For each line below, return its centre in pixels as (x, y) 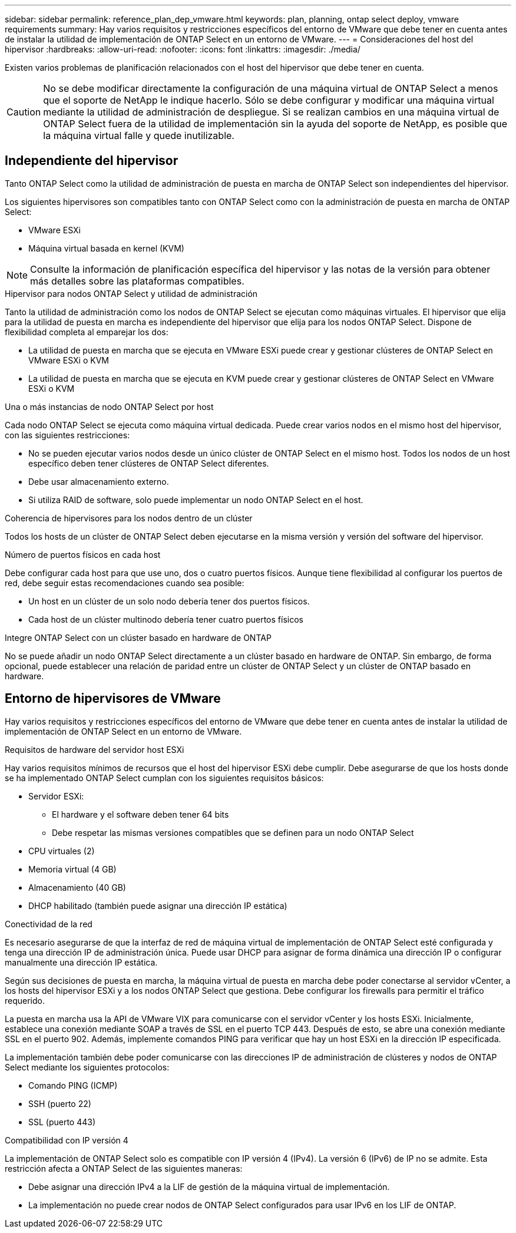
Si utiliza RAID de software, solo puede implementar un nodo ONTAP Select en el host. (196, 500)
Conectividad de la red (49, 924)
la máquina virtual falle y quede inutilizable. (139, 135)
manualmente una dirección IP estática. (81, 962)
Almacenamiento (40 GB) (77, 887)
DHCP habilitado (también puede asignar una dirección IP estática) (158, 905)
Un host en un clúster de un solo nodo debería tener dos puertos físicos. (169, 601)
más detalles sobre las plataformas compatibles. (137, 281)
